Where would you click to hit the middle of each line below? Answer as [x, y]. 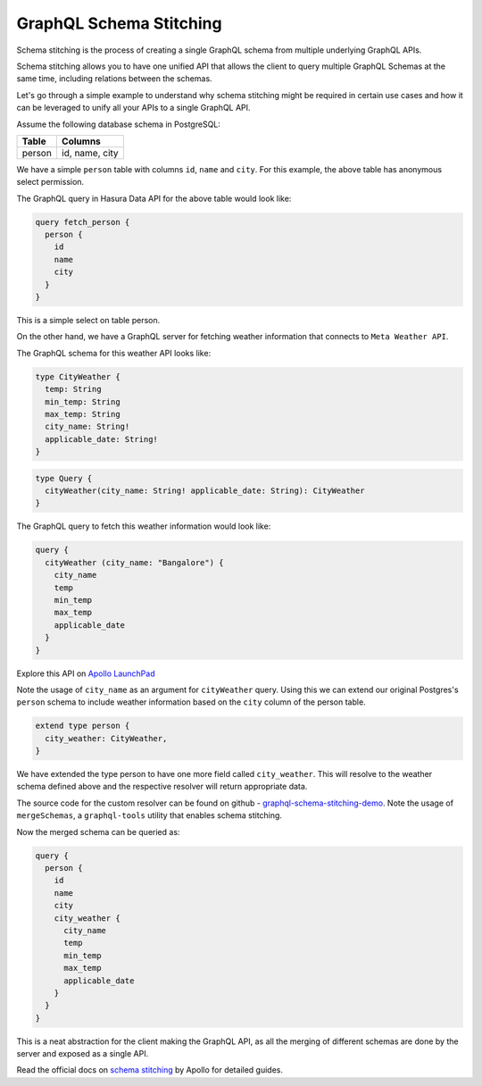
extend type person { [83, 726]
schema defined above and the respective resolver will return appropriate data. [162, 787]
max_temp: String [83, 414]
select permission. [50, 182]
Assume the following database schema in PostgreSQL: [118, 124]
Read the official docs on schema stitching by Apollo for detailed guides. [150, 1070]
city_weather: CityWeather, [106, 738]
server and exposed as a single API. [83, 1054]
